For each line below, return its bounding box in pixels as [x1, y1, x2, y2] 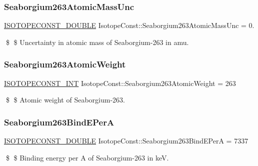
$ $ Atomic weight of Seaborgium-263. [5, 94, 125, 105]
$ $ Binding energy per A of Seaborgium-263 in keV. [5, 152, 169, 162]
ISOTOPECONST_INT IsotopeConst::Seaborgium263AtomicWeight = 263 [4, 77, 236, 88]
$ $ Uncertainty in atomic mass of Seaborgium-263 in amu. [5, 36, 189, 47]
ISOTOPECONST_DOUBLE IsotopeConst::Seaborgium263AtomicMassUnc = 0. [4, 20, 254, 30]
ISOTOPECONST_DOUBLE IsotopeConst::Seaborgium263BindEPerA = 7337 [4, 135, 248, 146]
